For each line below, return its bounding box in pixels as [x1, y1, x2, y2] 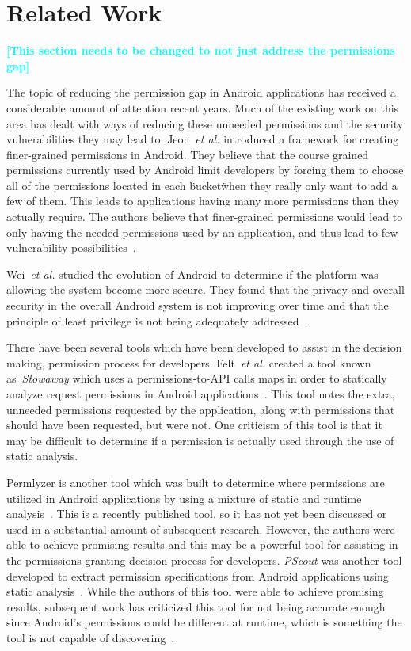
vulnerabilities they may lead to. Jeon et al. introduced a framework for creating [6, 131, 399, 147]
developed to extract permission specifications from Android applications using [6, 567, 389, 584]
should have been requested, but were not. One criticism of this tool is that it [6, 417, 382, 433]
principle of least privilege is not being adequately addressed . [6, 312, 308, 329]
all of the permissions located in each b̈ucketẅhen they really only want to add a [6, 177, 398, 193]
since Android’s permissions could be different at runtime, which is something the [6, 614, 402, 630]
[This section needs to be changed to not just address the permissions [6, 42, 395, 59]
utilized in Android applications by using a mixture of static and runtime [6, 489, 362, 506]
